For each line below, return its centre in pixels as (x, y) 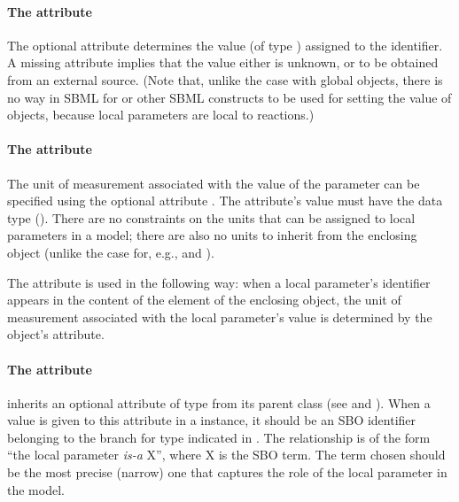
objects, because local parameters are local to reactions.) (161, 115)
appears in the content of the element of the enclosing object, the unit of (204, 300)
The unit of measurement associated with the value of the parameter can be (214, 183)
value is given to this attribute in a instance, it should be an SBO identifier (212, 420)
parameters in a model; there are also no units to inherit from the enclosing (212, 235)
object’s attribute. (56, 334)
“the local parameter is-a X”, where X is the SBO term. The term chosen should (226, 455)
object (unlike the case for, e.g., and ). (111, 252)
